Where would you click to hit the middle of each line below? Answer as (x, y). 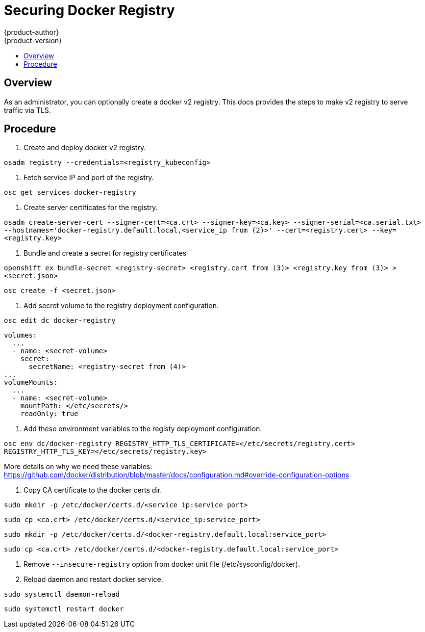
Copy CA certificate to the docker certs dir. (93, 490)
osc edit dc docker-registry (60, 321)
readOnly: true (49, 414)
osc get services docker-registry (70, 193)
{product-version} (33, 40)
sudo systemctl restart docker (64, 609)
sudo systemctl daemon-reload (62, 594)
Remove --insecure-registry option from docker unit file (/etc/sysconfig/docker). (162, 564)
